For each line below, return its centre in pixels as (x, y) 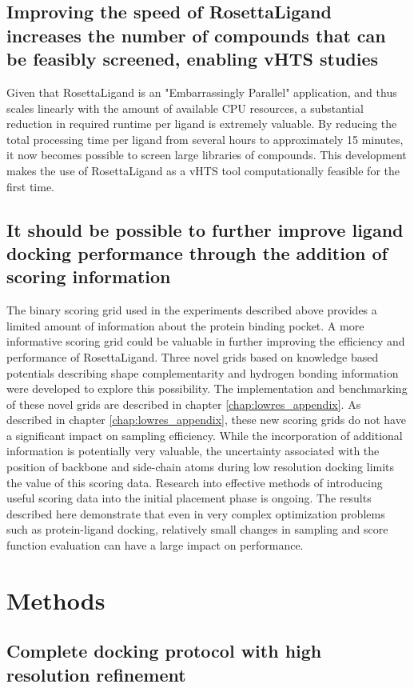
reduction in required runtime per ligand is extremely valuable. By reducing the (202, 124)
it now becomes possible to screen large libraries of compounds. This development (207, 155)
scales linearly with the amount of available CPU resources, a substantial (185, 108)
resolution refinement (96, 674)
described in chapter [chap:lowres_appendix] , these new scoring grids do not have (206, 420)
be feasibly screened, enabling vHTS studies (193, 59)
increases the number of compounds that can (196, 35)
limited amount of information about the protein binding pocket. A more (185, 325)
